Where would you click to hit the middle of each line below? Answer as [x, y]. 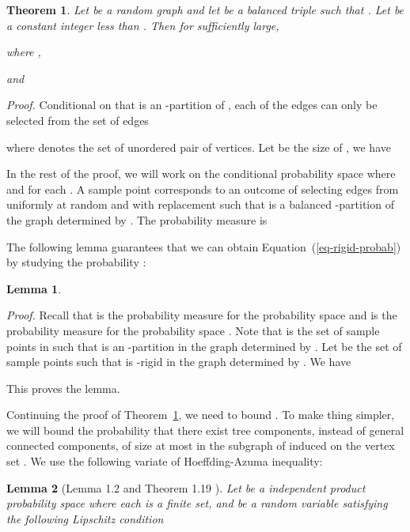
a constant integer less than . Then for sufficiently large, [143, 25]
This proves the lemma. [63, 388]
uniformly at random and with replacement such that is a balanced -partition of [200, 204]
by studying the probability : [76, 262]
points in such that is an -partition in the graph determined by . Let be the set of [204, 346]
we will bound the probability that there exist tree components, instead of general [205, 430]
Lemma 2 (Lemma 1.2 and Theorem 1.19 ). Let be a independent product [186, 487]
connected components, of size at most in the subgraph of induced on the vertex [201, 445]
